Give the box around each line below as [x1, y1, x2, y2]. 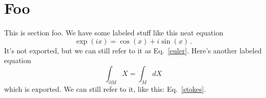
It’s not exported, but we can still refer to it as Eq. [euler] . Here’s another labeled [4, 45, 262, 55]
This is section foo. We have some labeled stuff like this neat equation [4, 27, 223, 38]
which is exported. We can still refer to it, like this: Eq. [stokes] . [4, 83, 206, 94]
